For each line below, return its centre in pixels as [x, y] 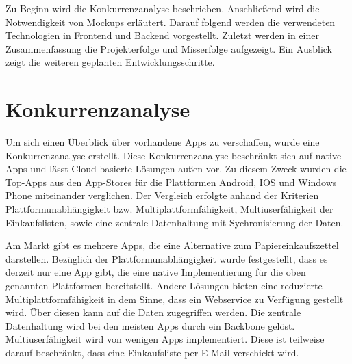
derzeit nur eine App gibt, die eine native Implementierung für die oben [156, 272]
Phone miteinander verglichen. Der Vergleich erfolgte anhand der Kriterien [162, 195]
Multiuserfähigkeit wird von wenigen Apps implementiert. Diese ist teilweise [165, 339]
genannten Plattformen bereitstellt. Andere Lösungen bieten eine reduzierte [164, 286]
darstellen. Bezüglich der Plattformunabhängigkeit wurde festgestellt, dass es [167, 258]
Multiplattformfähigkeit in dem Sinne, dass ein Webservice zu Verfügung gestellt [175, 299]
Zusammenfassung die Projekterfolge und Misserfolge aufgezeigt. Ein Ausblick [169, 48]
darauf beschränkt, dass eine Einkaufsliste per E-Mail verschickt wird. [152, 352]
